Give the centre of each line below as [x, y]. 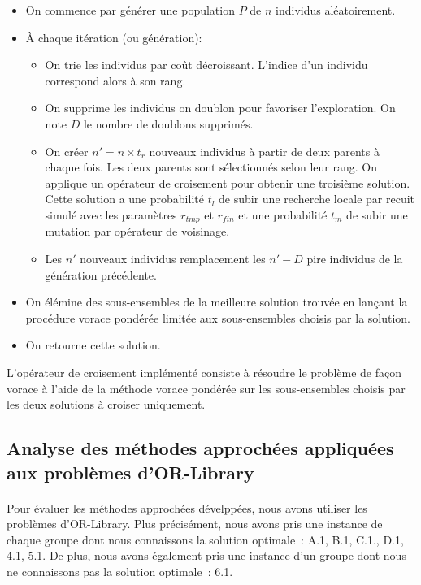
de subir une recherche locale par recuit [317, 199]
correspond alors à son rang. [115, 80]
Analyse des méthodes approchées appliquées [200, 448]
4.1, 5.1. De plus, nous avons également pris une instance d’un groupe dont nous [206, 555]
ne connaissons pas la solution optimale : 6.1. [120, 571]
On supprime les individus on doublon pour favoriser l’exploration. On [220, 108]
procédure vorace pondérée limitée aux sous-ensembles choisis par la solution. [218, 317]
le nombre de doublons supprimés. [168, 123]
